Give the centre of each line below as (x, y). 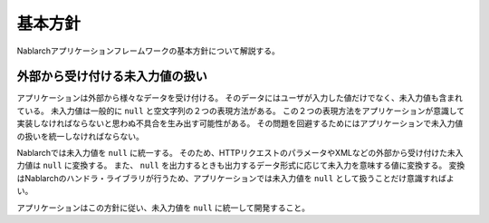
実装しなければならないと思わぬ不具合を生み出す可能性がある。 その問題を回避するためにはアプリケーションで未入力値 (240, 123)
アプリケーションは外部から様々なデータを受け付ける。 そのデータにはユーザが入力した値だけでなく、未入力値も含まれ (240, 98)
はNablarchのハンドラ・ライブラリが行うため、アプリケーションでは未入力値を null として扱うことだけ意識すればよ (235, 178)
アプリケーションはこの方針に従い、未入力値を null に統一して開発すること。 (163, 208)
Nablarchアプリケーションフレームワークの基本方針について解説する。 (149, 51)
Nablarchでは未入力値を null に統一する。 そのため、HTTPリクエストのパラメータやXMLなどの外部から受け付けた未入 (240, 153)
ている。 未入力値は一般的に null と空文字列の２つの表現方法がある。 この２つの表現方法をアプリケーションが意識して (241, 111)
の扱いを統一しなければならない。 (80, 136)
